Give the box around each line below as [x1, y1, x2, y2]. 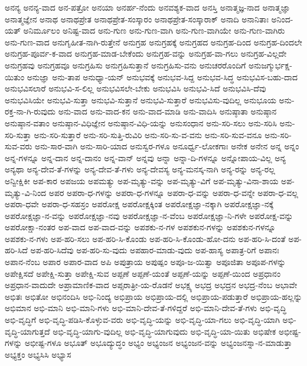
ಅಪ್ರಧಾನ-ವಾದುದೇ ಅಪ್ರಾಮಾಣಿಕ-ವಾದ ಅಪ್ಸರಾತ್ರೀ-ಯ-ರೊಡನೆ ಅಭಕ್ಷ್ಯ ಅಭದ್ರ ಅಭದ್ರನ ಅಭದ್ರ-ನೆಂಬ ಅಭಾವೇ [5, 279, 298, 291]
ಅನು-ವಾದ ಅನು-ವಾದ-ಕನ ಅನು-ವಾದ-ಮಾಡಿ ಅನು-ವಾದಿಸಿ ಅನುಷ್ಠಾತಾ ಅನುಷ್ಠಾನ [58, 105, 277, 117]
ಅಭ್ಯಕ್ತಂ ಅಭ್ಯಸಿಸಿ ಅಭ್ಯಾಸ [5, 348, 71, 360]
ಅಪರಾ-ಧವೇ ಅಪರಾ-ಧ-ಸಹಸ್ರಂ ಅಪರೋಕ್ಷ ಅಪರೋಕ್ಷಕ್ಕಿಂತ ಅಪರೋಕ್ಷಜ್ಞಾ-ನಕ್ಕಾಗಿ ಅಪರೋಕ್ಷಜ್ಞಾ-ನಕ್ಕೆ [5, 198, 274, 210]
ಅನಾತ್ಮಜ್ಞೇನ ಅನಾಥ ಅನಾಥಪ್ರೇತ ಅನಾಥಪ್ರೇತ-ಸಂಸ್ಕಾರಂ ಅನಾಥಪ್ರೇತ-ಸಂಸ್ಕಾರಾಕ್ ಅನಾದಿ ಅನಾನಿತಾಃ [5, 12, 269, 25]
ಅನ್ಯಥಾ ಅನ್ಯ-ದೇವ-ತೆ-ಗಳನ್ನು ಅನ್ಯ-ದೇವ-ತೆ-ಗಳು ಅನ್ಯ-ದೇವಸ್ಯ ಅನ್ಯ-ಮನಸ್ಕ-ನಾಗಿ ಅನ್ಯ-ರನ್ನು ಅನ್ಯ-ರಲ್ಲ [5, 163, 275, 175]
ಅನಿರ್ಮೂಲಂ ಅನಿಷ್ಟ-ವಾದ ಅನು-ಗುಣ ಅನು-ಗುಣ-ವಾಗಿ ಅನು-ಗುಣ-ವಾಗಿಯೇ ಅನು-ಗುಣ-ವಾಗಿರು [23, 24, 285, 37]
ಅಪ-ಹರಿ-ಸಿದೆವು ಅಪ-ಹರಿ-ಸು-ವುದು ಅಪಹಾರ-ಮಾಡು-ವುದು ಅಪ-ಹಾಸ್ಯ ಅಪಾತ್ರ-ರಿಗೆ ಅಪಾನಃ [30, 244, 279, 256]
